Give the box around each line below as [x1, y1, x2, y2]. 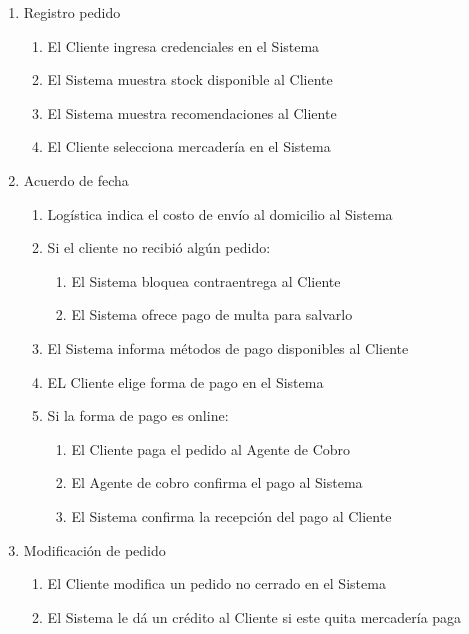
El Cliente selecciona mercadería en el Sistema [47, 136, 331, 157]
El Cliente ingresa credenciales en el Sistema [47, 35, 320, 56]
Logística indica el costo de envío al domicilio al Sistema [47, 203, 393, 224]
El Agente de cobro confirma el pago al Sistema [71, 472, 363, 493]
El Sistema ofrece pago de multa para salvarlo [71, 304, 353, 325]
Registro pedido [23, 2, 121, 22]
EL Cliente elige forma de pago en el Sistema [47, 371, 324, 392]
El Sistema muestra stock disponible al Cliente [47, 69, 333, 90]
